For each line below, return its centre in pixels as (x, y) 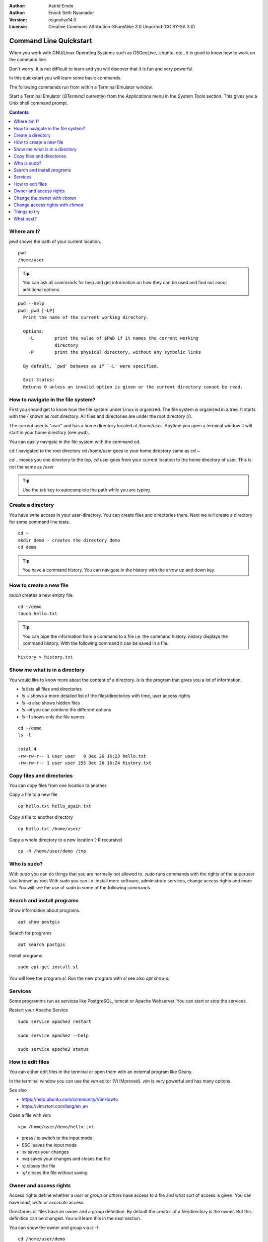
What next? (25, 219)
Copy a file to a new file (33, 794)
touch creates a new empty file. (41, 595)
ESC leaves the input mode (49, 1145)
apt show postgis (39, 922)
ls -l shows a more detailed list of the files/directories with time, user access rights (106, 696)
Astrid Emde (61, 6)
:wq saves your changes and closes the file (66, 1159)
